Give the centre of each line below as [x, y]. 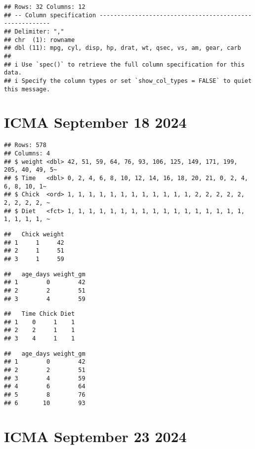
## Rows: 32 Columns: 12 [45, 7]
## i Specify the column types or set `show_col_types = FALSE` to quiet [128, 81]
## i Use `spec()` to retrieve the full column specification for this [124, 64]
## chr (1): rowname [40, 40]
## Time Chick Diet [40, 314]
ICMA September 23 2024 [95, 436]
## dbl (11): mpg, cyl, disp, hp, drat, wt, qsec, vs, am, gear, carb [123, 48]
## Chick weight [34, 234]
